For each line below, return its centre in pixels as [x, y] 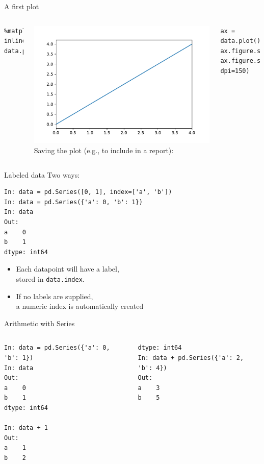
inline [15, 41]
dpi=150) [235, 71]
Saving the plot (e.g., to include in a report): [104, 150]
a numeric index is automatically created [80, 306]
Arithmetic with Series [39, 323]
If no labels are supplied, [55, 296]
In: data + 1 [26, 428]
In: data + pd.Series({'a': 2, [191, 358]
